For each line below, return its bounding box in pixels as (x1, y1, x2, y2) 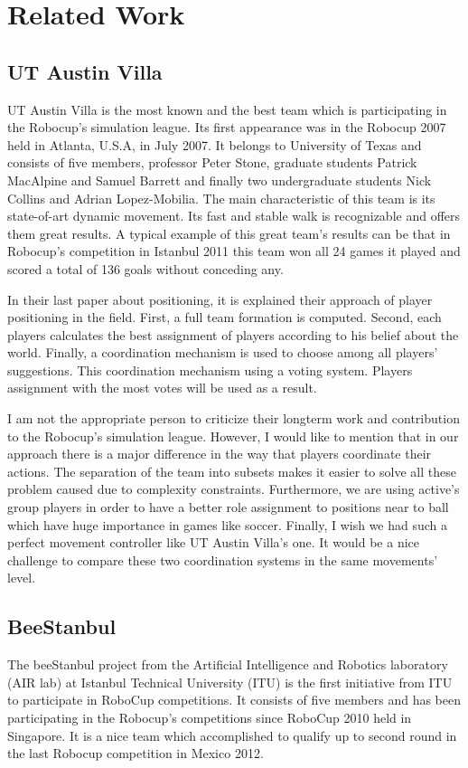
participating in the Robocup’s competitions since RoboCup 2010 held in (7, 708, 412, 726)
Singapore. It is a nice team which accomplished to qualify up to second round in (7, 725, 457, 744)
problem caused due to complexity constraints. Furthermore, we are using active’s (7, 479, 460, 498)
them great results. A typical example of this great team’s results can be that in (7, 223, 451, 242)
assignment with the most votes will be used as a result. (7, 378, 317, 397)
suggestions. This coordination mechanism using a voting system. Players (7, 360, 413, 379)
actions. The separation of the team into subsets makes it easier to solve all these (7, 461, 456, 480)
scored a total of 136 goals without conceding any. (7, 259, 284, 278)
